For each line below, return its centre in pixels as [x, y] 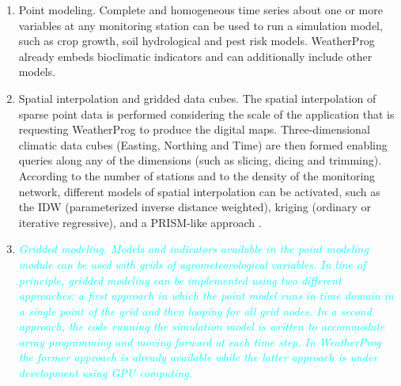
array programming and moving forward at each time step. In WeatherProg [200, 341]
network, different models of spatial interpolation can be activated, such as [199, 191]
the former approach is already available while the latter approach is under [198, 357]
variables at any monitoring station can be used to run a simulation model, [200, 25]
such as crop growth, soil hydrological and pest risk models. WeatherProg [197, 41]
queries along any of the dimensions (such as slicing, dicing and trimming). [200, 160]
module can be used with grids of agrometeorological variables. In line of [192, 264]
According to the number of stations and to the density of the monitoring [197, 175]
